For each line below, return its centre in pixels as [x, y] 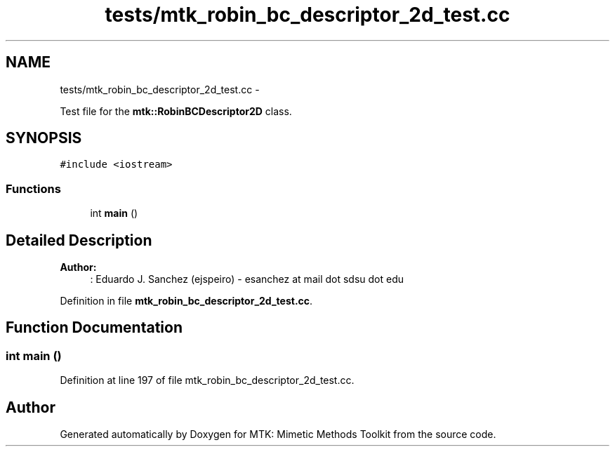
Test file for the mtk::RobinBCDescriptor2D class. [176, 111]
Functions [33, 188]
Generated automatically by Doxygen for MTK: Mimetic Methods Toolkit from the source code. [278, 434]
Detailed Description [79, 240]
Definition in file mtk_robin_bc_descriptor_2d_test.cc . [186, 301]
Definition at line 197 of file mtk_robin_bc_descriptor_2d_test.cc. [207, 380]
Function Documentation [94, 328]
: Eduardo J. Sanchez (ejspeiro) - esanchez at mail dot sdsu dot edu [247, 279]
